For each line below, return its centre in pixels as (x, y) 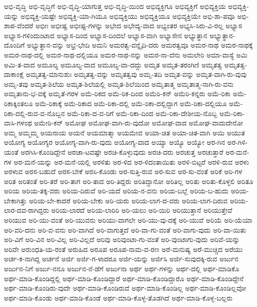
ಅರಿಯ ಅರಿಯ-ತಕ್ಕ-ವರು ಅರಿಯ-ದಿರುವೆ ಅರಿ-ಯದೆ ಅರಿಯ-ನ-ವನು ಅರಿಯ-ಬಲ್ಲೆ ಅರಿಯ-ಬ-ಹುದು (116, 191)
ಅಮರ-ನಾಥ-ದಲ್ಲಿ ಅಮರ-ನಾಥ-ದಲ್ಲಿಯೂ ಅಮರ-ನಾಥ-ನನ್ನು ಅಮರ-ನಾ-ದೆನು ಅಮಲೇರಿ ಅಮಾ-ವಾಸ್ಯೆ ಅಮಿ (126, 54)
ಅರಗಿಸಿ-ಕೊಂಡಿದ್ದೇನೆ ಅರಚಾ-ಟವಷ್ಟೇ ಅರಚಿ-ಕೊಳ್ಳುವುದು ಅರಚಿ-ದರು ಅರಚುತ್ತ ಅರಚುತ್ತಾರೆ (122, 152)
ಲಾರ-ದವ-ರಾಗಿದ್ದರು (26, 210)
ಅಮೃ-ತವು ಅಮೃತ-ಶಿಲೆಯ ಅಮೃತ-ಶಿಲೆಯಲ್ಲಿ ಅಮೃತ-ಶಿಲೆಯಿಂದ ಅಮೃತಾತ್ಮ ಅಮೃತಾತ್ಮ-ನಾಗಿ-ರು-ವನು (119, 84)
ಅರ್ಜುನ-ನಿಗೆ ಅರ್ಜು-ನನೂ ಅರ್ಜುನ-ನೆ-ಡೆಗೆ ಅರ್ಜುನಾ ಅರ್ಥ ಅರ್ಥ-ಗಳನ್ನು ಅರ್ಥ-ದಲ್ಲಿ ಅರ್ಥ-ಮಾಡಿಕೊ (122, 269)
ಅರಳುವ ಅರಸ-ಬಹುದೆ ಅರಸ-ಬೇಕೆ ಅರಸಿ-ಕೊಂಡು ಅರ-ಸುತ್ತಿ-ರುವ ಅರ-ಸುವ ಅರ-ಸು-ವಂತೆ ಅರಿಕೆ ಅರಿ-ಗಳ (123, 171)
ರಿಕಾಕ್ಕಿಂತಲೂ (19, 103)
